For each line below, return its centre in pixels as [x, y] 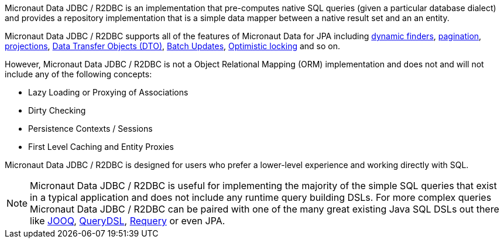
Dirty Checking [57, 110]
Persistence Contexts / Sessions [90, 129]
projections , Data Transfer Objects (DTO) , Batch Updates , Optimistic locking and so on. [173, 46]
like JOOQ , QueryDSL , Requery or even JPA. [128, 221]
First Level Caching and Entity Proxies [101, 147]
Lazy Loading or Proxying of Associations [108, 92]
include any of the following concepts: [78, 74]
